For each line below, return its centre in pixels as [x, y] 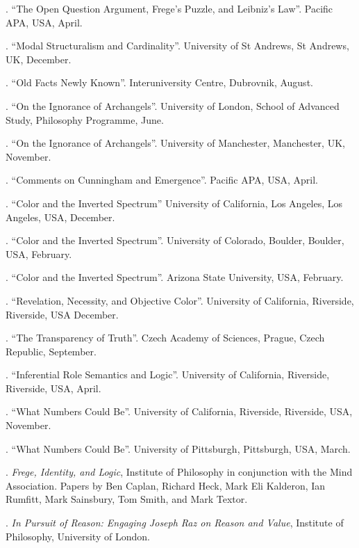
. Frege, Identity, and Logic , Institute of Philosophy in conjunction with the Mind [179, 472]
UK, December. [39, 59]
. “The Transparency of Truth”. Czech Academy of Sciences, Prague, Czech [165, 338]
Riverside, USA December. [62, 314]
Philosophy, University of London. [78, 536]
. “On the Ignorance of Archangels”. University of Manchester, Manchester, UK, [175, 143]
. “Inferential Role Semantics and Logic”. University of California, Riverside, [168, 374]
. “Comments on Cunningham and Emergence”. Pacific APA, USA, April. [162, 180]
